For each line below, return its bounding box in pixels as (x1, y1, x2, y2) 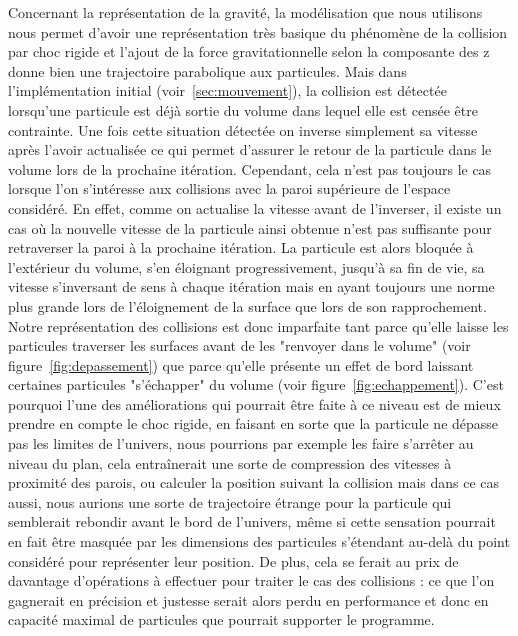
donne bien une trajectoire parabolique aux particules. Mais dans (8, 60, 407, 81)
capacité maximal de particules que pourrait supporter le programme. (8, 609, 435, 630)
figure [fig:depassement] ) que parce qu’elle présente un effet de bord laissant (8, 354, 474, 375)
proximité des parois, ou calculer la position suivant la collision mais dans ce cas (8, 472, 500, 493)
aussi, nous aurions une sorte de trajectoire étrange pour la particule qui (8, 491, 452, 512)
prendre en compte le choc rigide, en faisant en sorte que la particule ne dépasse (8, 413, 499, 434)
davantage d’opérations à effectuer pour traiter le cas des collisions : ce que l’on (8, 570, 495, 591)
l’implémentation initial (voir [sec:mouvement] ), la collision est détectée (8, 80, 447, 101)
